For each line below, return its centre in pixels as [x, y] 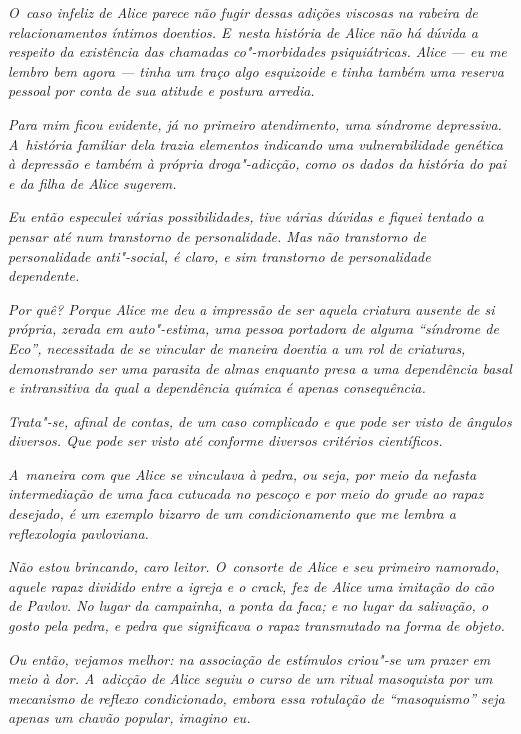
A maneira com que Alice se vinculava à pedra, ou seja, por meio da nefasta [242, 473]
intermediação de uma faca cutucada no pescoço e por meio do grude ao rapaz [246, 493]
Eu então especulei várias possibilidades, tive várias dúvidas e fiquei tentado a [246, 216]
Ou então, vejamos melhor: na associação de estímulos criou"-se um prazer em [249, 658]
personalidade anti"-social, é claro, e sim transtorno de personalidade [219, 255]
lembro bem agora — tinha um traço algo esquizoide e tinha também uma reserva [256, 70]
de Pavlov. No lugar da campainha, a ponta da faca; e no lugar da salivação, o [248, 605]
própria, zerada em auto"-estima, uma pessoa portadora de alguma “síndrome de [253, 328]
